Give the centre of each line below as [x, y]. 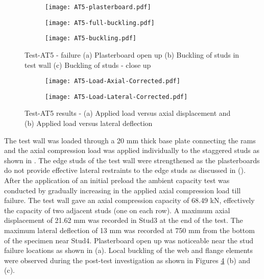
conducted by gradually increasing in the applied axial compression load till [123, 190]
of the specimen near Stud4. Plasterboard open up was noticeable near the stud [129, 240]
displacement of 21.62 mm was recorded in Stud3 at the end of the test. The [124, 220]
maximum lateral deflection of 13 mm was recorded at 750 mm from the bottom [129, 230]
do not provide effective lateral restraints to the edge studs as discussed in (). [125, 170]
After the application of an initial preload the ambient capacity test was [117, 180]
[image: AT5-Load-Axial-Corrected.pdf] [113, 81]
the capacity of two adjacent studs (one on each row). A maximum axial [117, 210]
